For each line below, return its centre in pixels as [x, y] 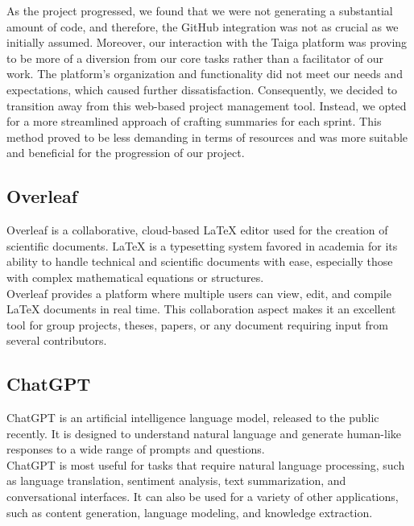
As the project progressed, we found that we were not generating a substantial [200, 10]
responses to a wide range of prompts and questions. [136, 449]
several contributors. [57, 340]
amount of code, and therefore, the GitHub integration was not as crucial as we [203, 26]
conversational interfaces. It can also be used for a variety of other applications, [203, 497]
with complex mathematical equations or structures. [135, 277]
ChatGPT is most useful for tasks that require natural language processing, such [206, 464]
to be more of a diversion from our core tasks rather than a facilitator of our [195, 58]
